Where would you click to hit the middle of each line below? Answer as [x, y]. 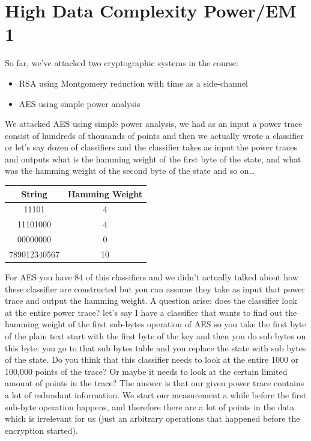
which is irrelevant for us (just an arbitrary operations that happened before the [152, 418]
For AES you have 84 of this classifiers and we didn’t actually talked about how [152, 277]
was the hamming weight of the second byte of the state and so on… [130, 171]
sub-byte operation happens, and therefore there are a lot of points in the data [149, 406]
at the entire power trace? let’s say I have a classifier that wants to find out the [151, 312]
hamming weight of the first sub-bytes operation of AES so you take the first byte [155, 324]
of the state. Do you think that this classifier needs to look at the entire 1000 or [152, 359]
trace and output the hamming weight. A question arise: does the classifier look [151, 301]
